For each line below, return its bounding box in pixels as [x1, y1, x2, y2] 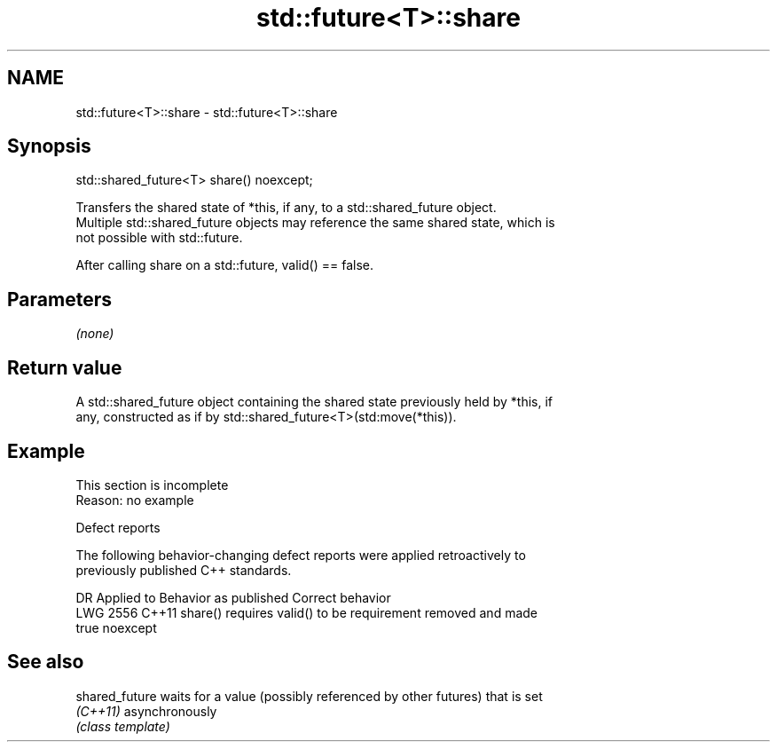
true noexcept [75, 619, 157, 635]
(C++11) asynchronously [75, 703, 217, 719]
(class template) [75, 718, 170, 734]
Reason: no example [75, 492, 194, 508]
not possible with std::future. [75, 230, 243, 246]
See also [7, 650, 84, 674]
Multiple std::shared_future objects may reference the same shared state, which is [75, 215, 555, 231]
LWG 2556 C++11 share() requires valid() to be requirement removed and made [75, 604, 538, 620]
